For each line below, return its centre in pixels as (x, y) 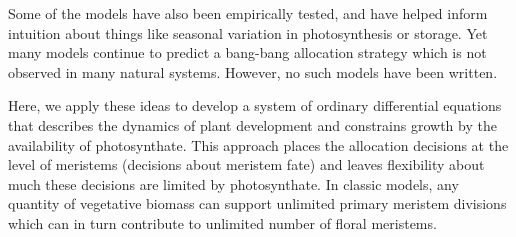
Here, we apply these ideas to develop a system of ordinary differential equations (255, 105)
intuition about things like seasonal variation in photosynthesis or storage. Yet (248, 32)
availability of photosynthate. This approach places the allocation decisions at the (258, 144)
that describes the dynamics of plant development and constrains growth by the (252, 124)
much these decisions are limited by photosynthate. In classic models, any (233, 183)
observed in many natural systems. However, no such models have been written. (253, 71)
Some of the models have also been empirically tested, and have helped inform (248, 13)
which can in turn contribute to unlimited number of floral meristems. (222, 222)
